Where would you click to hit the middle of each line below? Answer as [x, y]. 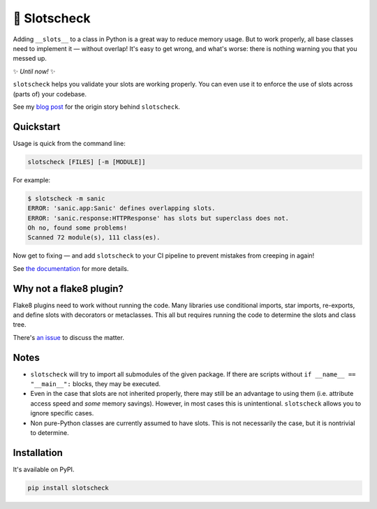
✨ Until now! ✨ [34, 71]
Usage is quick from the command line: [69, 143]
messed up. [30, 59]
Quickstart [37, 127]
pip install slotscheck [68, 488]
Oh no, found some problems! [77, 228]
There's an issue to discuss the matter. [69, 337]
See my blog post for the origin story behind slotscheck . [97, 106]
